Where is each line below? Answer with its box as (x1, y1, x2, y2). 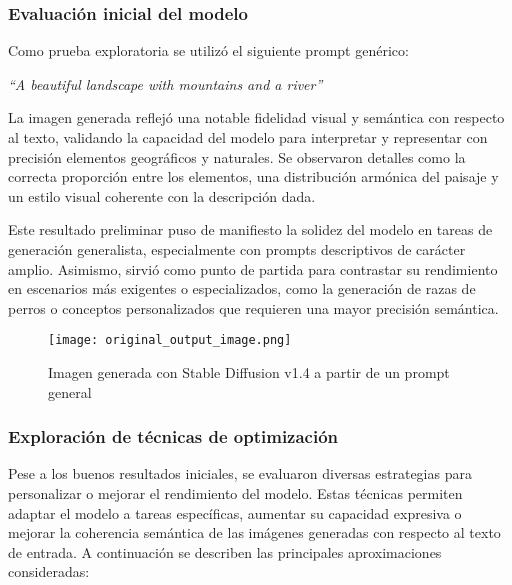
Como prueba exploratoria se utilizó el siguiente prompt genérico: (8, 40, 409, 61)
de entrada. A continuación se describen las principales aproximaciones (8, 541, 442, 562)
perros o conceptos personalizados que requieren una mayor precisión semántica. (8, 297, 499, 318)
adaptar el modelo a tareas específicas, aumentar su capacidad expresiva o (8, 502, 462, 523)
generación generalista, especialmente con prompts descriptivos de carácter (8, 238, 466, 259)
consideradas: (8, 561, 90, 582)
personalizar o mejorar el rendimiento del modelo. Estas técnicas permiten (8, 483, 463, 503)
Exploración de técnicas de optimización (8, 424, 339, 449)
